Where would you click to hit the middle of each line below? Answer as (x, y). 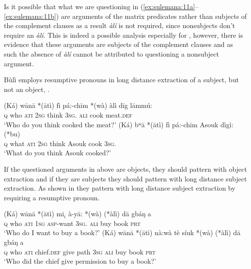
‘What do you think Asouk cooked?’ (57, 153)
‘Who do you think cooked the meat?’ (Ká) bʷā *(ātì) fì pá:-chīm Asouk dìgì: (119, 124)
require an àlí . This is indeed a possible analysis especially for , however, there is (124, 35)
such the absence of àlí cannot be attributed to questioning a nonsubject (111, 53)
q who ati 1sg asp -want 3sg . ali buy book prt (72, 223)
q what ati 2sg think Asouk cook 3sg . (60, 143)
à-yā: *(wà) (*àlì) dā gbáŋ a (110, 214)
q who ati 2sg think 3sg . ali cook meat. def (68, 114)
